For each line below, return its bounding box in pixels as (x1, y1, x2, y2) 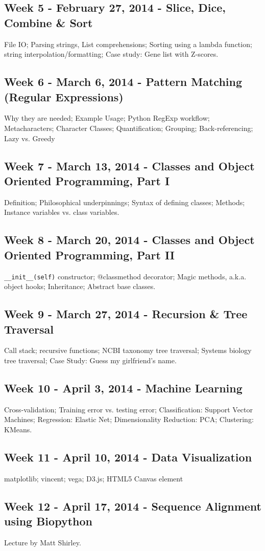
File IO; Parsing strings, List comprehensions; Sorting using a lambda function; (4, 38, 252, 49)
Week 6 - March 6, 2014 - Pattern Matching (4, 74, 243, 90)
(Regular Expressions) (4, 89, 124, 104)
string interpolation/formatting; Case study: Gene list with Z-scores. (4, 49, 219, 59)
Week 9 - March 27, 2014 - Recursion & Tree (4, 306, 248, 322)
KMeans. (4, 424, 32, 434)
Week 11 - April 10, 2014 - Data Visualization (4, 449, 252, 465)
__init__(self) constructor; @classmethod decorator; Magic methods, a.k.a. (4, 271, 247, 281)
